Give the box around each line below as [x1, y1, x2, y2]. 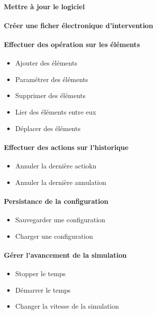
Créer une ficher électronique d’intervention [4, 20, 153, 30]
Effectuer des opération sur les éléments [4, 39, 140, 49]
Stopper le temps [15, 268, 66, 278]
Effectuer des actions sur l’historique [4, 142, 128, 152]
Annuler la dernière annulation [15, 177, 106, 187]
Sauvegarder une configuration [15, 214, 105, 224]
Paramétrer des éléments [15, 74, 88, 84]
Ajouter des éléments [15, 58, 77, 68]
